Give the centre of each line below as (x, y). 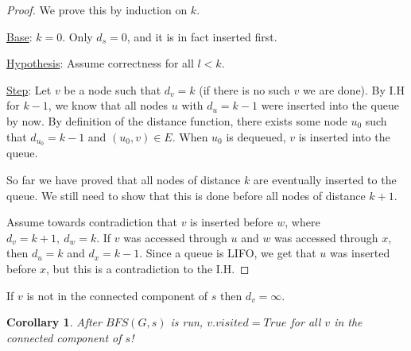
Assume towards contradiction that (92, 222)
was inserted (360, 253)
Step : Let (29, 89)
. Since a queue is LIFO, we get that (228, 253)
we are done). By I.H (354, 89)
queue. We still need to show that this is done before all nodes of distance (186, 195)
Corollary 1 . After (54, 322)
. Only (78, 36)
